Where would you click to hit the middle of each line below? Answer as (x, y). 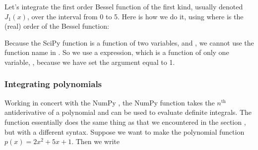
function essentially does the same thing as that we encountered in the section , (125, 122)
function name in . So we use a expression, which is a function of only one (117, 52)
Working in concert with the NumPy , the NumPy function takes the (110, 102)
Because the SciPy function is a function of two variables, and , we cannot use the (129, 42)
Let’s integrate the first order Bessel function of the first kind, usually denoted (124, 6)
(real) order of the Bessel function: (57, 26)
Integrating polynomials (53, 84)
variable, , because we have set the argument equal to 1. (90, 62)
